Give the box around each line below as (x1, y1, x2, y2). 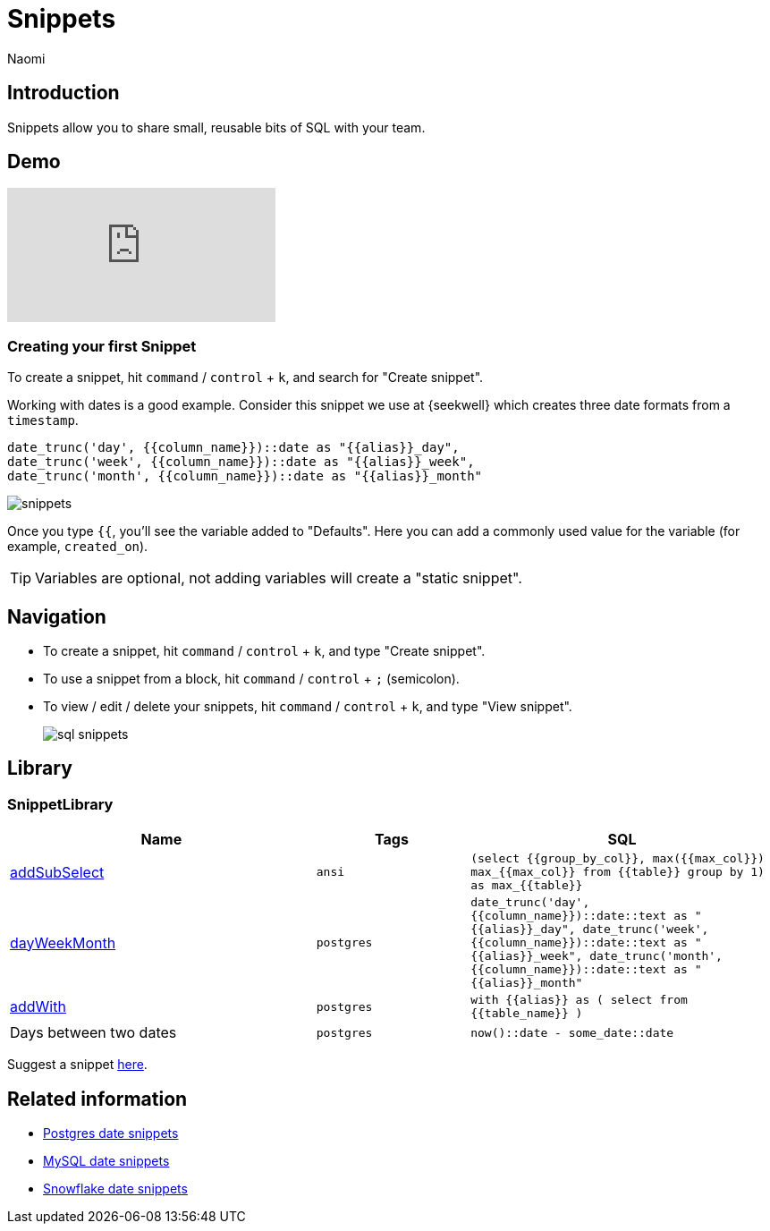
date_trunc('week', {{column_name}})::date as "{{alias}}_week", (7, 454, 475, 470)
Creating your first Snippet (7, 336, 197, 355)
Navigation (7, 605, 106, 628)
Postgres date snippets (43, 1125, 179, 1142)
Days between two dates (10, 1023, 177, 1042)
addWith (10, 998, 66, 1016)
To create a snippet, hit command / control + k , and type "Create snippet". (43, 643, 486, 659)
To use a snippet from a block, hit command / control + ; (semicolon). (43, 671, 460, 687)
